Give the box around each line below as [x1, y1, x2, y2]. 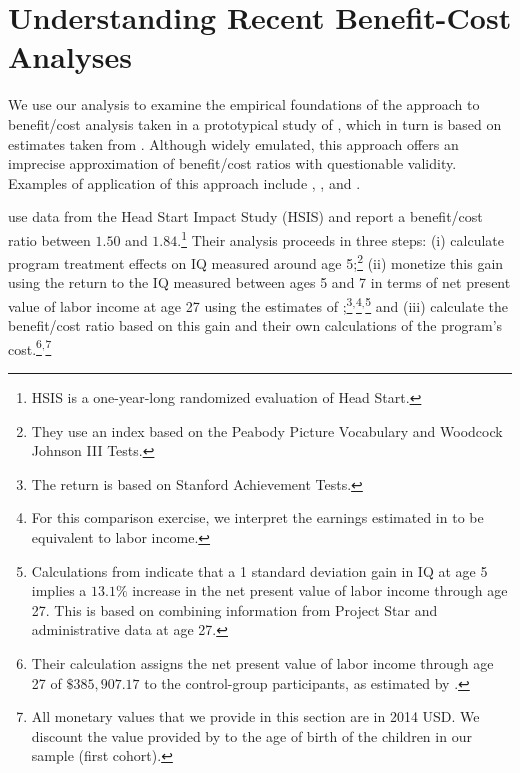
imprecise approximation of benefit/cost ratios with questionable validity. [8, 153, 457, 174]
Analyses [8, 36, 132, 77]
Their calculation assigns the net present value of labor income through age [31, 653, 494, 673]
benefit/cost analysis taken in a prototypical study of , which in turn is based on [8, 113, 502, 134]
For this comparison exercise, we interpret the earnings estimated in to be [31, 507, 484, 528]
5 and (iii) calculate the [365, 292, 509, 316]
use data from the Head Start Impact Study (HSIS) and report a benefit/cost [8, 206, 483, 227]
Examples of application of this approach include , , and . [8, 172, 361, 193]
